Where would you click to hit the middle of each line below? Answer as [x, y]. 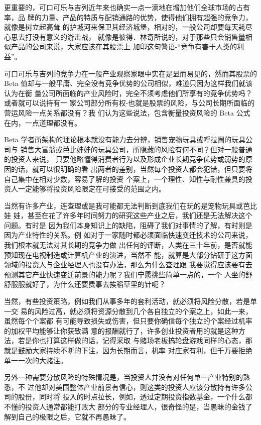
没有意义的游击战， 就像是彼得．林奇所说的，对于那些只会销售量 [139, 36]
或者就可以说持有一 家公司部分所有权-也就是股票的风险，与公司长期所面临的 [129, 103]
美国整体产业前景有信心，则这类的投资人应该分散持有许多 [150, 387]
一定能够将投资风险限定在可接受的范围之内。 [92, 189]
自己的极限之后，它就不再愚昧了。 [74, 416]
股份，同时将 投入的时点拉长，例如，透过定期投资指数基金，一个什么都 [135, 397]
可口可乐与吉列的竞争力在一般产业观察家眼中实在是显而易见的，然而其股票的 [130, 73]
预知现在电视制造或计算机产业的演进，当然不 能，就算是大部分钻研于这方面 [128, 254]
